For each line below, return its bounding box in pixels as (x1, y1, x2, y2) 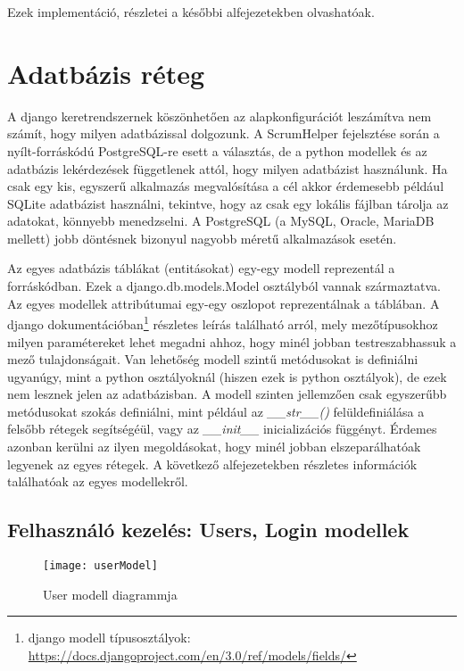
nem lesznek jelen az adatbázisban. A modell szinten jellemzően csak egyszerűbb (7, 385, 447, 403)
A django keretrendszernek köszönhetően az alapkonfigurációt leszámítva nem (7, 106, 432, 125)
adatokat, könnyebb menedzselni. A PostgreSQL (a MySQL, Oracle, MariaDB (7, 211, 435, 230)
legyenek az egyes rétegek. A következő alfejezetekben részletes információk (7, 454, 418, 473)
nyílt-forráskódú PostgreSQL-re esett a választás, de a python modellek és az (7, 141, 427, 160)
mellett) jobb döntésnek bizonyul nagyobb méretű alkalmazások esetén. (7, 228, 397, 247)
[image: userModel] (43, 559, 158, 573)
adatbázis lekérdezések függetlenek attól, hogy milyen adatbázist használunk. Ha (7, 159, 448, 178)
